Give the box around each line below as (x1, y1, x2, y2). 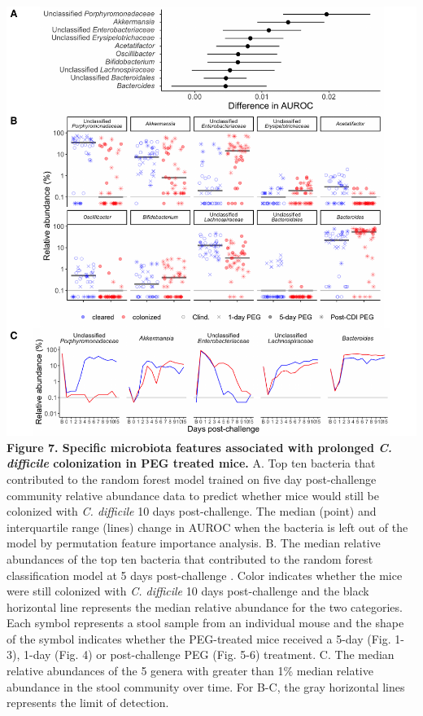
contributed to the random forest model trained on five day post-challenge (7, 470, 377, 487)
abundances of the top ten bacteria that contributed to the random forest (7, 550, 373, 567)
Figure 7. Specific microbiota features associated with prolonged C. (7, 438, 392, 455)
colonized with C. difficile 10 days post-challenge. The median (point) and (7, 503, 377, 520)
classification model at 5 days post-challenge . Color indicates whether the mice (7, 566, 403, 583)
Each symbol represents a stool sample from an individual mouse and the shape (7, 614, 404, 631)
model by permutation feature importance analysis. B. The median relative (7, 534, 381, 551)
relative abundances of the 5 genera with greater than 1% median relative (7, 662, 373, 679)
